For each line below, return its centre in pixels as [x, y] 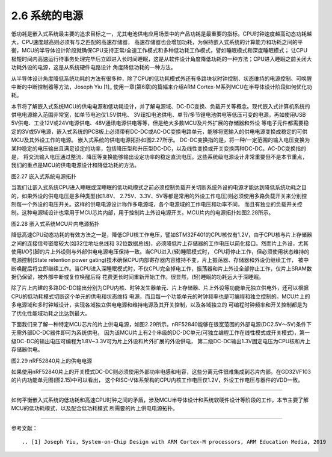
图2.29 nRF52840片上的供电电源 [52, 361]
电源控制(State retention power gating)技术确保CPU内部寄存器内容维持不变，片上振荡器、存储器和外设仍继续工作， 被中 [160, 260]
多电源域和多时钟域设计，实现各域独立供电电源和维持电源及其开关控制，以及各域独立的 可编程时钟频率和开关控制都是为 [159, 305]
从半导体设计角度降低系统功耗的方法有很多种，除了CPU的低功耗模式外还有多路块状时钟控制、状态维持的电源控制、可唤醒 [161, 78]
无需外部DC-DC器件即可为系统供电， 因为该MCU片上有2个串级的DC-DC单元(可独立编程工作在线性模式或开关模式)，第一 [161, 333]
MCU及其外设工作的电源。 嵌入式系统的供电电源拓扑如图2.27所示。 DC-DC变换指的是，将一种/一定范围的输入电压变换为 [161, 140]
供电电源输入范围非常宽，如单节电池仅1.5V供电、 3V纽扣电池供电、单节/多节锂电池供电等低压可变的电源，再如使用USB [158, 115]
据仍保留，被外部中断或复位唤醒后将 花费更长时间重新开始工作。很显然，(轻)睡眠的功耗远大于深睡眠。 [138, 277]
